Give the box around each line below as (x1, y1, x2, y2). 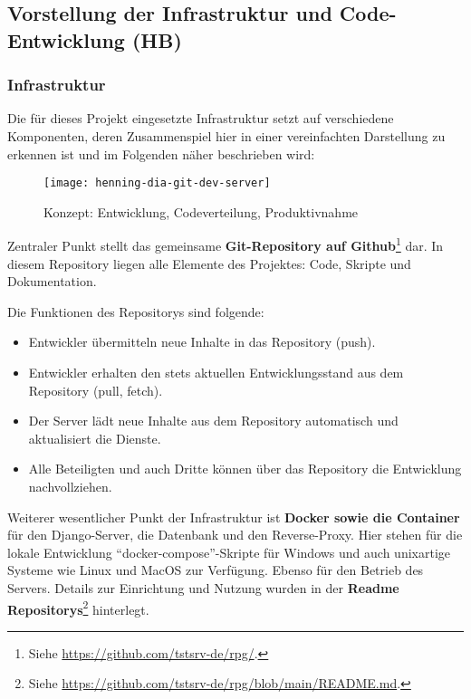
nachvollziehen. (28, 477, 112, 496)
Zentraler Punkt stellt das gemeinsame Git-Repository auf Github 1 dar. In (7, 234, 444, 255)
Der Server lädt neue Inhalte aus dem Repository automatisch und (28, 411, 399, 430)
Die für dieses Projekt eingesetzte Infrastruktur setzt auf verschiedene (7, 109, 394, 128)
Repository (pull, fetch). (28, 380, 163, 399)
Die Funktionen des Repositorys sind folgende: (7, 302, 264, 321)
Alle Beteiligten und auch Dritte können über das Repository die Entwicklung (28, 459, 462, 478)
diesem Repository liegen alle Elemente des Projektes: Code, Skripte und (7, 254, 411, 273)
